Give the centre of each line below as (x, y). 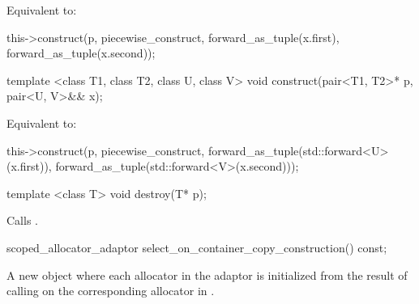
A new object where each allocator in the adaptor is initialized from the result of (207, 274)
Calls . (22, 220)
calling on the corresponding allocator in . (111, 291)
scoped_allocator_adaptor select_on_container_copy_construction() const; (197, 247)
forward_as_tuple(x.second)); (81, 53)
